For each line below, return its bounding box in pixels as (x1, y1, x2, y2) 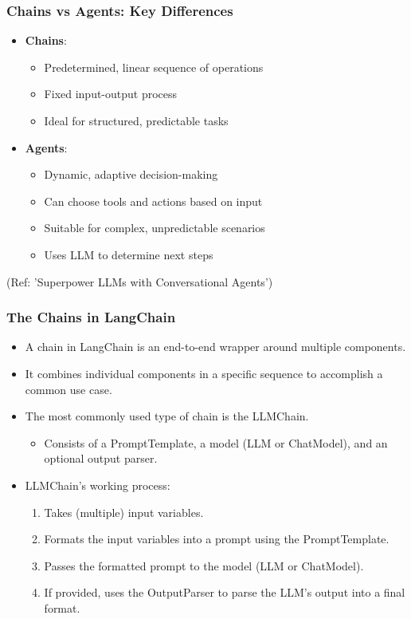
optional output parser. (44, 450, 158, 467)
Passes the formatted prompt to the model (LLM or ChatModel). (44, 557, 364, 574)
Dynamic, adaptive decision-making (44, 166, 218, 183)
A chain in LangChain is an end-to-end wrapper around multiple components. (25, 338, 406, 355)
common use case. (25, 380, 112, 397)
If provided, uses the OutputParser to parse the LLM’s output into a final (44, 584, 405, 601)
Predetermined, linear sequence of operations (44, 58, 264, 75)
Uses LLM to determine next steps (44, 246, 213, 262)
